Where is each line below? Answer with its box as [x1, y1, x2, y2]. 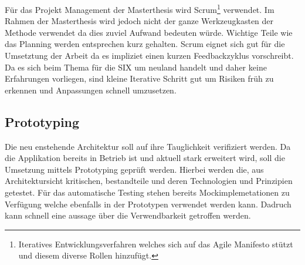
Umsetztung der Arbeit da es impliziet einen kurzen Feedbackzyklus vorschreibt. [5, 49, 294, 62]
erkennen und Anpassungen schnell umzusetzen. [5, 83, 177, 96]
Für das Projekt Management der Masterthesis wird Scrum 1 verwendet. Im [5, 2, 274, 15]
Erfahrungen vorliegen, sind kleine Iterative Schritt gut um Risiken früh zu [5, 72, 274, 85]
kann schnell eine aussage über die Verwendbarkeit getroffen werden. [5, 209, 251, 222]
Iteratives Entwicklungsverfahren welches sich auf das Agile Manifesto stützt [18, 237, 293, 250]
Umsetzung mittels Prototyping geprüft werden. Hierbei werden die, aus [5, 163, 264, 175]
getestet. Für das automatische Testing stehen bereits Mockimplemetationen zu [5, 186, 290, 198]
